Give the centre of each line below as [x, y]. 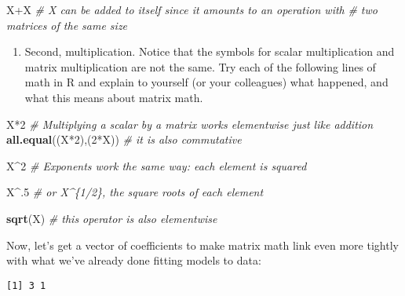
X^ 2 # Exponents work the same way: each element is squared [157, 165]
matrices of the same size [67, 25]
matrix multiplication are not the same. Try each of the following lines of [200, 66]
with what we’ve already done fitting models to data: [134, 260]
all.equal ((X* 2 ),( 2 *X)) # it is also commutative [124, 139]
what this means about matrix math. [114, 97]
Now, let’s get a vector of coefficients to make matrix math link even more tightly [202, 245]
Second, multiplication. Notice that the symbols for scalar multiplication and [210, 51]
